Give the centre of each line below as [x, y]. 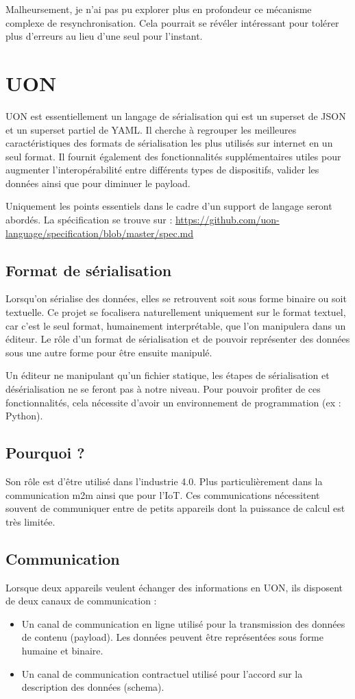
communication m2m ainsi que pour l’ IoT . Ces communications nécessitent [163, 494]
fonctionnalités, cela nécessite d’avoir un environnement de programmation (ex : [173, 402]
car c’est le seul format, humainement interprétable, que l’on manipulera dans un [176, 325]
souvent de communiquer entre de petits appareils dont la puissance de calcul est [175, 508]
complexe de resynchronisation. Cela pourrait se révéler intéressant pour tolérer [172, 22]
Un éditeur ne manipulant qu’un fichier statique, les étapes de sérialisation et [168, 375]
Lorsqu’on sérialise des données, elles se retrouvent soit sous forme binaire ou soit [176, 298]
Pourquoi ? [45, 453]
